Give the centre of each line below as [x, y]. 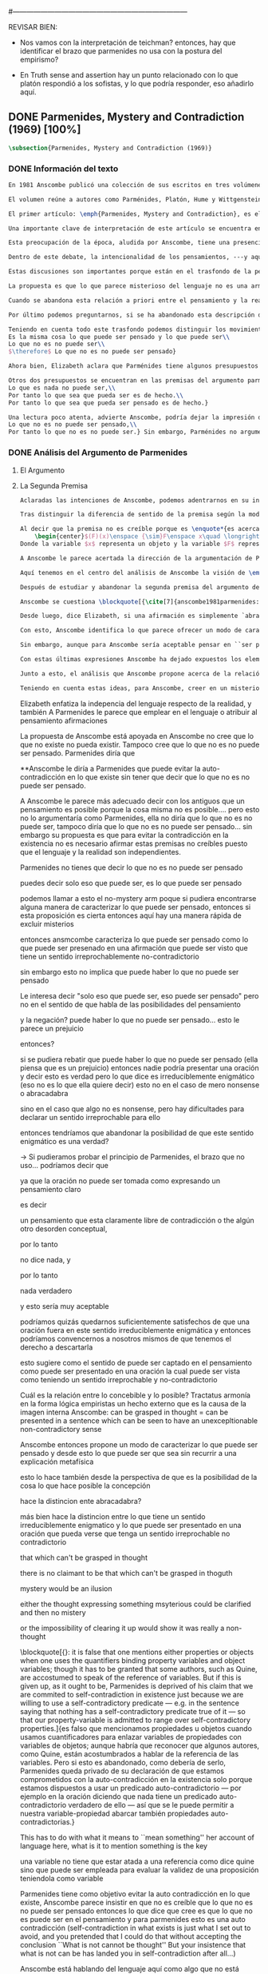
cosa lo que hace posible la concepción [85, 1485]
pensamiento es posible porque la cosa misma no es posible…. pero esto [140, 809]
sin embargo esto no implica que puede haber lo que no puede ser [129, 971]
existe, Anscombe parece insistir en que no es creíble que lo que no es [136, 1902]
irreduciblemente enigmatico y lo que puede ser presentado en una [130, 1525]
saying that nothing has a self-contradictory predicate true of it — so [132, 1711]
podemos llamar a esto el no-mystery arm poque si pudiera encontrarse [138, 898]
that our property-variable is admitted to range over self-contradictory [135, 1720]
